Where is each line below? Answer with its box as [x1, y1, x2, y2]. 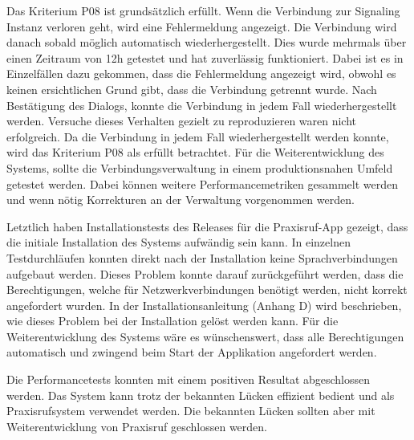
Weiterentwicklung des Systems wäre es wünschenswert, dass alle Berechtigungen [6, 328, 404, 344]
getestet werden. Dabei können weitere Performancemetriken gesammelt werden [6, 175, 398, 192]
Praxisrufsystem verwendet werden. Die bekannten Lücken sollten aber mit [6, 402, 375, 419]
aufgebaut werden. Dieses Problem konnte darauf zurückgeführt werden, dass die [6, 265, 404, 282]
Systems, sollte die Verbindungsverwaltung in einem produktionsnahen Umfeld [6, 159, 393, 176]
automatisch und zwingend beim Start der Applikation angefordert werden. [6, 344, 377, 361]
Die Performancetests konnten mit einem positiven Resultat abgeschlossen [6, 371, 371, 388]
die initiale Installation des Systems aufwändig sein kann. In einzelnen [6, 234, 351, 251]
